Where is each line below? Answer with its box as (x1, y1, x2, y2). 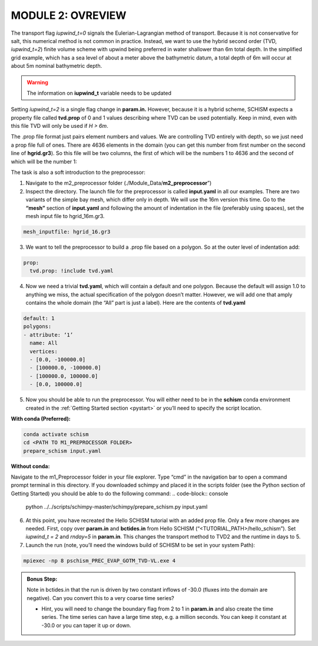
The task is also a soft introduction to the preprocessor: (11, 169, 145, 176)
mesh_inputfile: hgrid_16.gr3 (23, 228, 111, 235)
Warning (26, 78, 48, 85)
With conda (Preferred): (11, 415, 71, 422)
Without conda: (11, 463, 50, 470)
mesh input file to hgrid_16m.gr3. (25, 212, 105, 219)
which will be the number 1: (11, 158, 78, 165)
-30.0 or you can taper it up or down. (41, 622, 132, 629)
